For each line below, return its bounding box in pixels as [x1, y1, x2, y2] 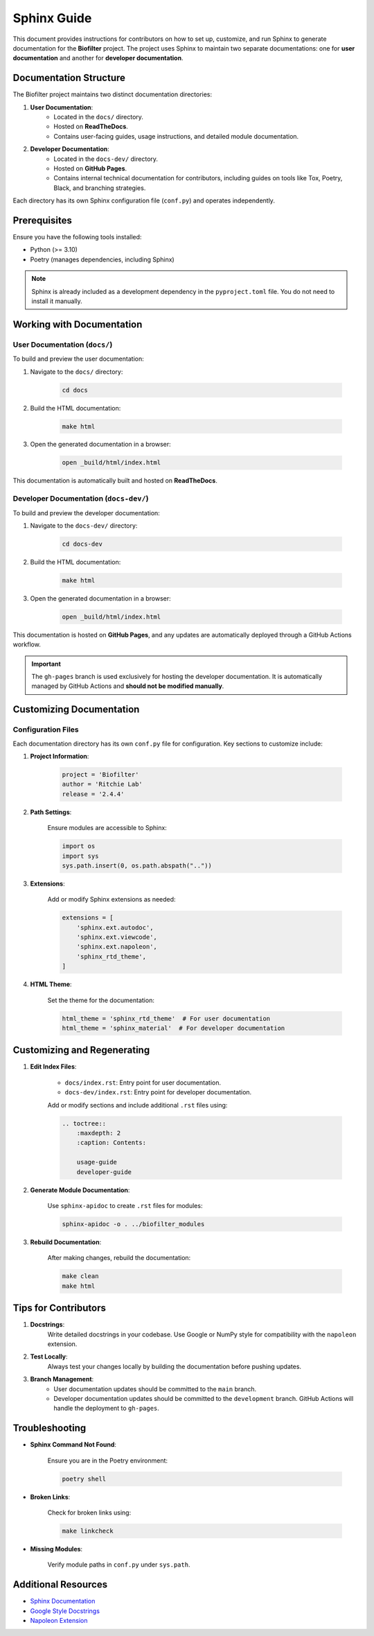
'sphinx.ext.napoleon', [76, 943, 157, 951]
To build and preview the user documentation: [12, 354, 145, 363]
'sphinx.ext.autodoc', [76, 923, 154, 931]
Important [31, 660, 62, 668]
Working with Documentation [12, 318, 143, 330]
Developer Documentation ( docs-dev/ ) [12, 494, 149, 503]
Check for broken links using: [47, 1508, 132, 1517]
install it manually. [31, 297, 82, 305]
